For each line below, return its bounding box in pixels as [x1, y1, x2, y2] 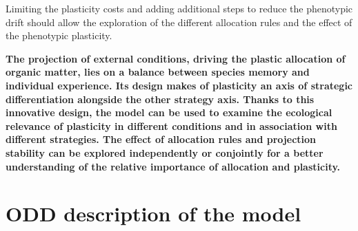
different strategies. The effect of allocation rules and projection [6, 132, 317, 146]
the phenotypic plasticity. [6, 28, 112, 43]
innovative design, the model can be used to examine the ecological [6, 105, 332, 120]
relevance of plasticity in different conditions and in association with [6, 118, 337, 133]
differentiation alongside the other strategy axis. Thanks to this [6, 91, 315, 106]
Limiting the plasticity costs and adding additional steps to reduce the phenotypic [6, 1, 353, 15]
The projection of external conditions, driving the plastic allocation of [6, 51, 346, 65]
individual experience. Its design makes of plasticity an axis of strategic [6, 78, 353, 92]
